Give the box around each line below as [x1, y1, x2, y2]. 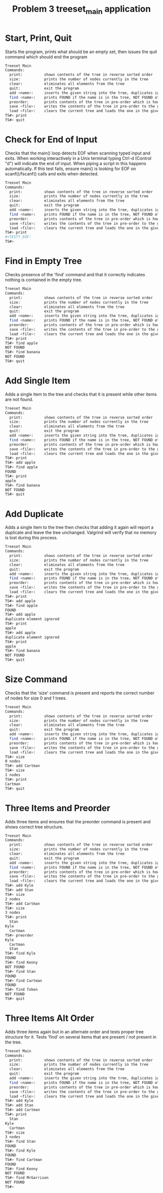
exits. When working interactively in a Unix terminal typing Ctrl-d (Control [5, 155, 152, 161]
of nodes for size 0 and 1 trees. [5, 695, 67, 701]
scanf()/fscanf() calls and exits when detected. [5, 170, 99, 176]
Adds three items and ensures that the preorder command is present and [5, 818, 151, 824]
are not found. [5, 396, 33, 402]
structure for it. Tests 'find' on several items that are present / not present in [5, 1034, 157, 1040]
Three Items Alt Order [5, 1013, 95, 1024]
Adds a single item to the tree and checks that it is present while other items [5, 391, 157, 397]
